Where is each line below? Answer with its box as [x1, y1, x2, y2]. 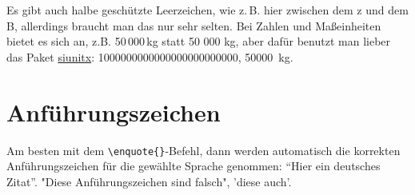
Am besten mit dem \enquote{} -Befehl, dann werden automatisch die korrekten [6, 141, 401, 158]
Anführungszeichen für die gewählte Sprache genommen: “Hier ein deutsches [6, 157, 381, 174]
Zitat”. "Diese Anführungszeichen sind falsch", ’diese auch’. [6, 173, 292, 189]
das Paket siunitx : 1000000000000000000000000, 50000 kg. [6, 48, 293, 65]
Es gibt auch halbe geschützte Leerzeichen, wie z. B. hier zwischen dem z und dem [6, 2, 409, 18]
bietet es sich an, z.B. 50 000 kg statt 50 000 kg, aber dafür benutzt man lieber [6, 33, 391, 50]
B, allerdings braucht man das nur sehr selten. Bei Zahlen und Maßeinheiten [6, 17, 381, 34]
